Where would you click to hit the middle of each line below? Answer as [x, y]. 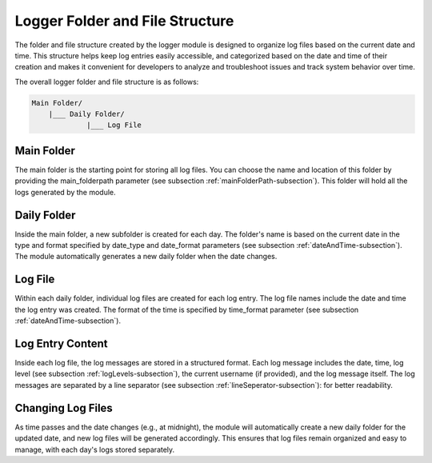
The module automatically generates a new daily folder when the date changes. [146, 257]
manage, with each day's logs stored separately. [95, 449]
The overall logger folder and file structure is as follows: [107, 82]
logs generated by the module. [65, 192]
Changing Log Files [64, 408]
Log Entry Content [61, 343]
